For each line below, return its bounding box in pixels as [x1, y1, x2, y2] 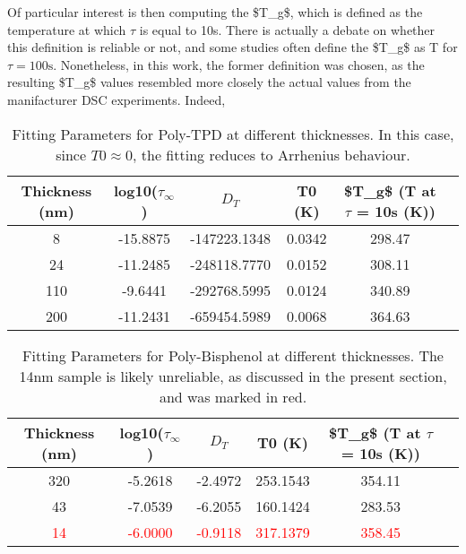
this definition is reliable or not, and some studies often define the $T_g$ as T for [7, 38, 458, 56]
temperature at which [7, 20, 126, 39]
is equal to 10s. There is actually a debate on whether [139, 20, 436, 39]
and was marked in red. [159, 385, 307, 407]
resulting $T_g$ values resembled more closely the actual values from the [7, 73, 411, 91]
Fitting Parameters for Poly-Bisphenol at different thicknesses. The [22, 344, 444, 366]
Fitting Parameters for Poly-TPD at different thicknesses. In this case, [12, 123, 454, 144]
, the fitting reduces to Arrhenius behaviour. [133, 143, 410, 165]
